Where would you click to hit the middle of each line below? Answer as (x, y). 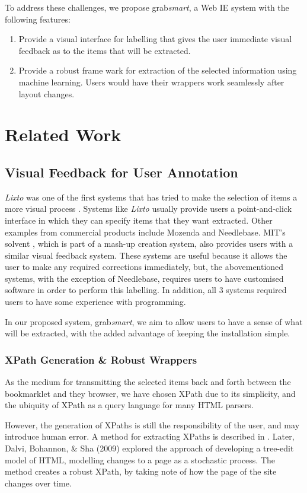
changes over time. (38, 483)
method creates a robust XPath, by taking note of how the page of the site (141, 471)
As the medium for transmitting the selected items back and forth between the (148, 382)
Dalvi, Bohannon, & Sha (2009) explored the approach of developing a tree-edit (149, 448)
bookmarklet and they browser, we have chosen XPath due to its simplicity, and (150, 393)
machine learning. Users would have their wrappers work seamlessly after (151, 82)
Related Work (63, 134)
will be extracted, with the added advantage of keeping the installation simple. (148, 333)
